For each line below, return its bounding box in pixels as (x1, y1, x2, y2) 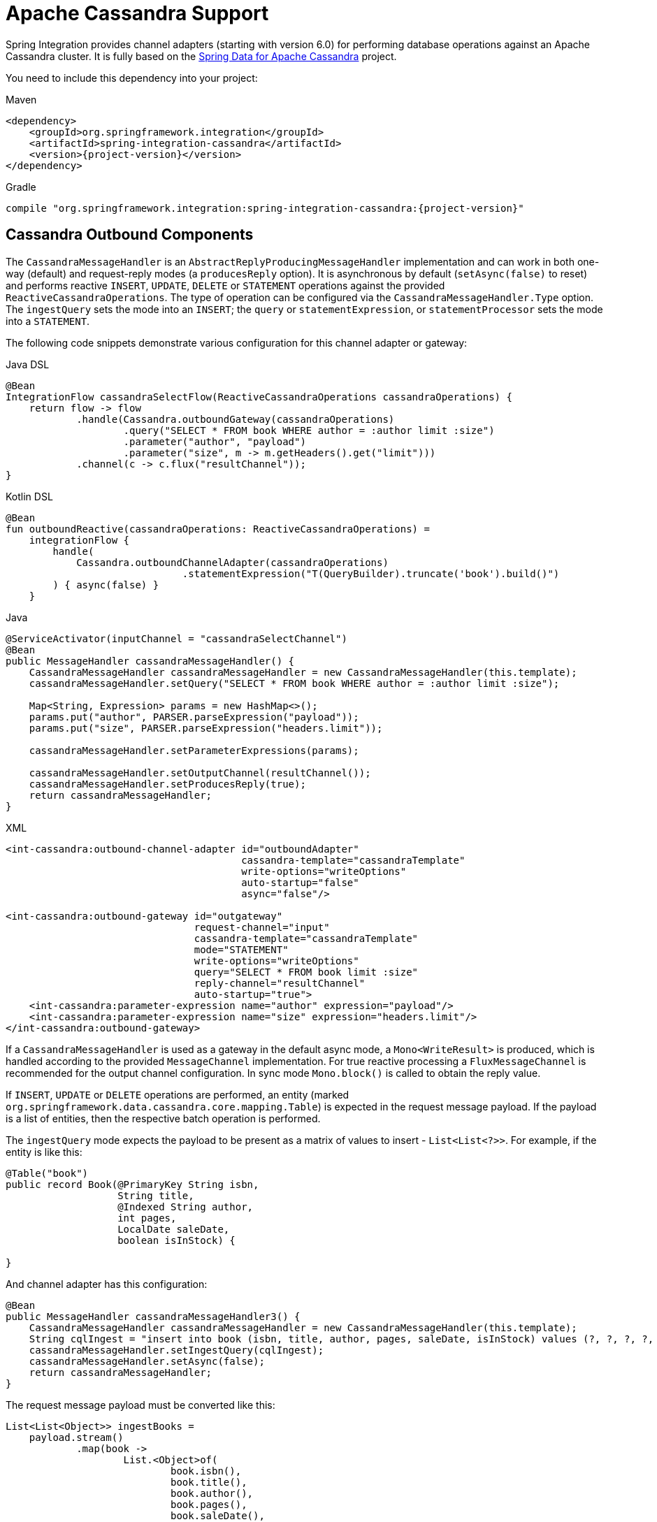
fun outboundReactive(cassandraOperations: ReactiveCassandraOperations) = (6, 523, 430, 535)
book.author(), (171, 1487, 254, 1499)
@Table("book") (6, 1167, 89, 1179)
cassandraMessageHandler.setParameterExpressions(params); (29, 744, 359, 756)
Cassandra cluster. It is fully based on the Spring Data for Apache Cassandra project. (6, 50, 397, 62)
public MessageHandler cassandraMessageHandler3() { (6, 1310, 301, 1322)
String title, (117, 1189, 194, 1201)
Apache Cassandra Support (6, 1, 269, 25)
